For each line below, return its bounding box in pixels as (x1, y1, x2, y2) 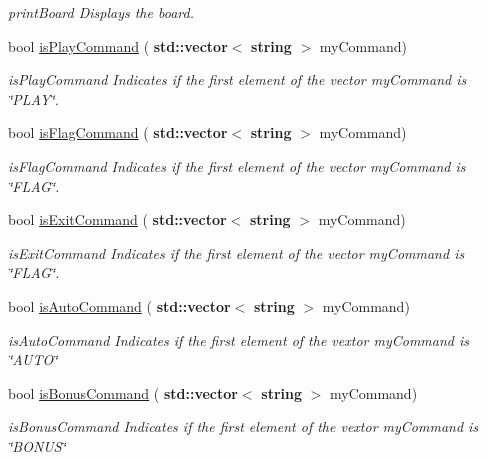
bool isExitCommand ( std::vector (8, 209, 227, 230)
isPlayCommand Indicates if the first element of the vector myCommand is (8, 69, 467, 90)
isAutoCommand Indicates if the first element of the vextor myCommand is (8, 329, 470, 350)
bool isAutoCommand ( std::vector (8, 295, 231, 316)
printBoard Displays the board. (8, 2, 194, 22)
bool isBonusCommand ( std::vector (8, 382, 238, 403)
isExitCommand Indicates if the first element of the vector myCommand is (8, 242, 465, 263)
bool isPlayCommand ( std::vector (8, 35, 228, 56)
